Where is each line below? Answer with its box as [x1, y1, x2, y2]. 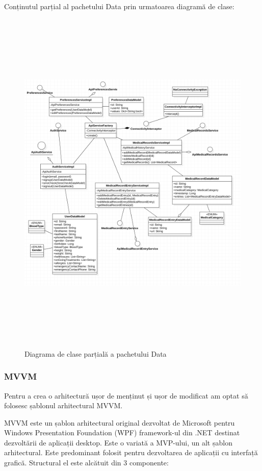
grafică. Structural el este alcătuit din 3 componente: [4, 457, 169, 468]
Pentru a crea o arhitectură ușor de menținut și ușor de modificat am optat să [4, 390, 248, 401]
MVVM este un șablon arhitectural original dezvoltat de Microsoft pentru [4, 417, 235, 428]
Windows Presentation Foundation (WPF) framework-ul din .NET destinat [4, 427, 240, 438]
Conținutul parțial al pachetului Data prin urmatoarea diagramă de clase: [4, 1, 234, 11]
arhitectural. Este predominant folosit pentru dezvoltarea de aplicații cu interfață [4, 447, 258, 458]
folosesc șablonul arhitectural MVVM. [4, 400, 123, 411]
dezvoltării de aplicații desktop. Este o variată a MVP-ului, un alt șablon [4, 437, 232, 448]
